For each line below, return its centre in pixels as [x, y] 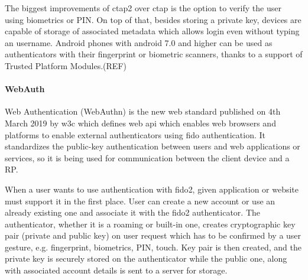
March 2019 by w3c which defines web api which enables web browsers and [140, 123]
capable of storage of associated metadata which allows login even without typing [152, 31]
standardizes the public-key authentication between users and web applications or [153, 146]
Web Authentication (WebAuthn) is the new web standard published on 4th [143, 111]
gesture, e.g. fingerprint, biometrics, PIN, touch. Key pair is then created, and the [153, 247]
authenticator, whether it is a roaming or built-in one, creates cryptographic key [150, 224]
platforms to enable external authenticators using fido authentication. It [135, 134]
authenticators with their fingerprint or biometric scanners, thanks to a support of [154, 54]
